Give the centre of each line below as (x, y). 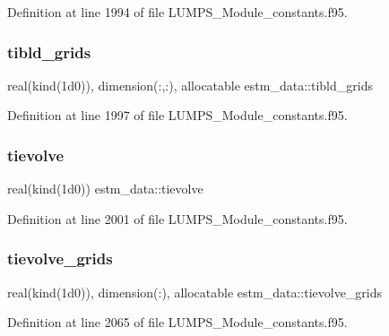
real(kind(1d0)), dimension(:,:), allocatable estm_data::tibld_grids (190, 85)
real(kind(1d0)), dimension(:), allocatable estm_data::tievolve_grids (195, 292)
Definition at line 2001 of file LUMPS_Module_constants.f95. (177, 218)
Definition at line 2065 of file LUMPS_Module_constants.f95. (177, 322)
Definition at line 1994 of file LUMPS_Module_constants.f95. (177, 12)
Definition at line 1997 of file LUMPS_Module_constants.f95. (177, 115)
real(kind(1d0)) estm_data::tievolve (105, 189)
